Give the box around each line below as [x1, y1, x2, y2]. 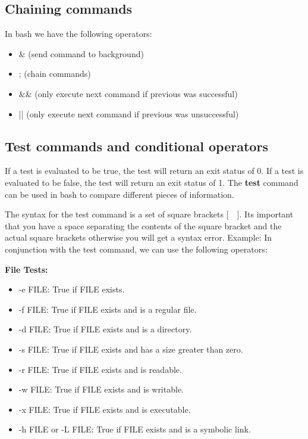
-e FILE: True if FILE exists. [18, 283, 125, 295]
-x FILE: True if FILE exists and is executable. [18, 403, 191, 415]
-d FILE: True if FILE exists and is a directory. [18, 323, 192, 335]
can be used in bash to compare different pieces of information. [5, 188, 234, 200]
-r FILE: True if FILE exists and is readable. [18, 363, 182, 375]
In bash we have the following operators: [5, 27, 152, 40]
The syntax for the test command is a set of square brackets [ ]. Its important [5, 208, 294, 220]
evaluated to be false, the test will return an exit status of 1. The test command [5, 176, 298, 188]
